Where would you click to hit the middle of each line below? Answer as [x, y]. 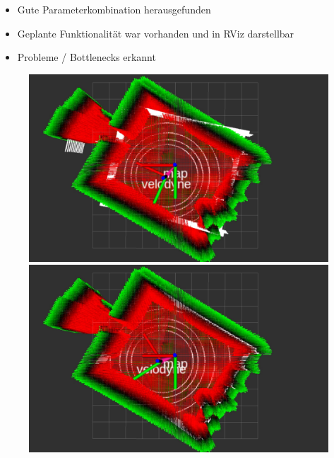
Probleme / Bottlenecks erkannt [87, 57]
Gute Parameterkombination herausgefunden [114, 9]
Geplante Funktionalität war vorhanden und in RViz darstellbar [156, 33]
